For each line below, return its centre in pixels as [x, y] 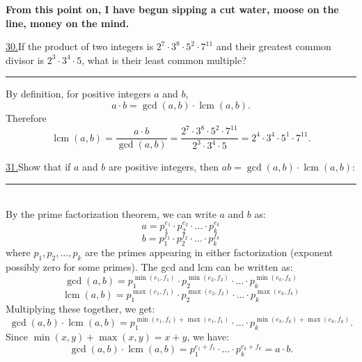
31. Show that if [38, 167]
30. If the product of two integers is [80, 46]
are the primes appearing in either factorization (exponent [209, 252]
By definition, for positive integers [78, 94]
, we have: [208, 336]
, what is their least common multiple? [164, 60]
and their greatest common [274, 46]
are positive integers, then [164, 167]
